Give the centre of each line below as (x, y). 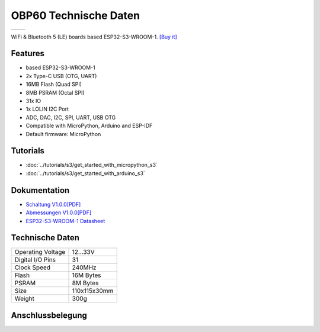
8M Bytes (85, 283)
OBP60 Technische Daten (76, 15)
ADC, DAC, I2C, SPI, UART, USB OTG (71, 117)
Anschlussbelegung (49, 315)
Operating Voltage (40, 252)
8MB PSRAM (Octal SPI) (55, 92)
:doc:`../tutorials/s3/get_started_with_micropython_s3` (92, 165)
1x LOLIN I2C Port (47, 109)
